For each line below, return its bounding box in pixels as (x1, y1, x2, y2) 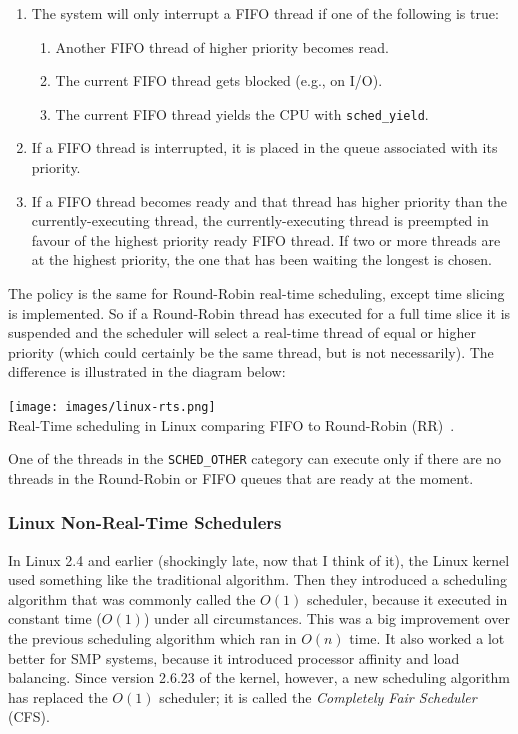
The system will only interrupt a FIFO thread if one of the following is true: (31, 3, 499, 23)
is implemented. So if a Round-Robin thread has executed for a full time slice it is (8, 302, 511, 323)
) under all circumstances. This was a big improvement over (143, 608, 510, 629)
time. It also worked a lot (349, 628, 505, 649)
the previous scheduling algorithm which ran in (8, 628, 297, 649)
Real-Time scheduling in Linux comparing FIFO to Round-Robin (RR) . (8, 414, 455, 435)
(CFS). (8, 706, 50, 727)
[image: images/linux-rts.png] (8, 399, 216, 414)
